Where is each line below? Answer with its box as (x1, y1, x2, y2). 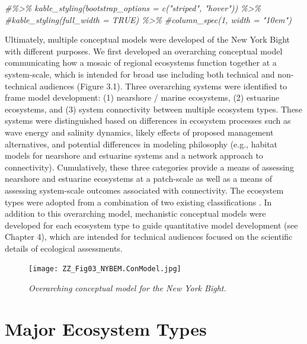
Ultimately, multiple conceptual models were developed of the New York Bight (5, 33, 290, 46)
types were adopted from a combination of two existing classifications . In (5, 195, 272, 208)
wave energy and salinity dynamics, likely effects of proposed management (5, 126, 274, 138)
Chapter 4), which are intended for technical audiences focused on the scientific (5, 230, 293, 243)
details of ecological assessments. (5, 242, 123, 254)
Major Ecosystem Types (5, 316, 207, 340)
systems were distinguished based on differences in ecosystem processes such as (5, 114, 291, 127)
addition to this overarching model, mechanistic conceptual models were (5, 207, 266, 220)
